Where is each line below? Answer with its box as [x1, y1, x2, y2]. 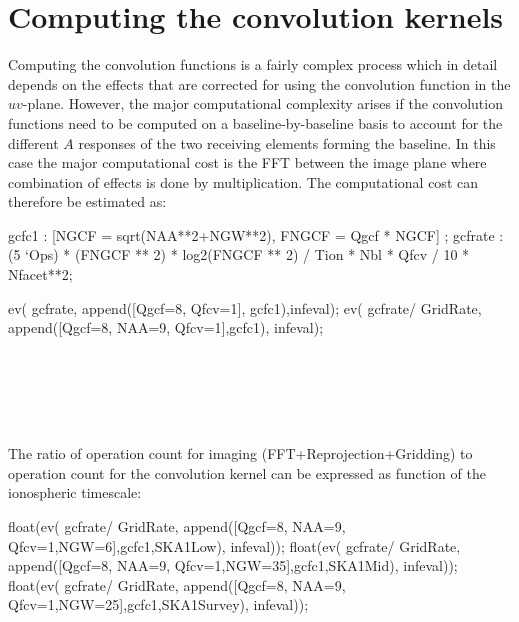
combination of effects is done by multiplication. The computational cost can [8, 171, 478, 192]
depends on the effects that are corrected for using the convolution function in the [8, 73, 511, 94]
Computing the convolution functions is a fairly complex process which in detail [8, 54, 498, 75]
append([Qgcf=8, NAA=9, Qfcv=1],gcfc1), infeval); [8, 317, 324, 338]
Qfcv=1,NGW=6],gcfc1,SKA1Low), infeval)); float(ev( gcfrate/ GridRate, [8, 535, 461, 556]
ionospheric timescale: [8, 482, 142, 503]
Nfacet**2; [8, 264, 73, 285]
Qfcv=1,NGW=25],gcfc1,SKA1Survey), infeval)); [8, 594, 309, 615]
